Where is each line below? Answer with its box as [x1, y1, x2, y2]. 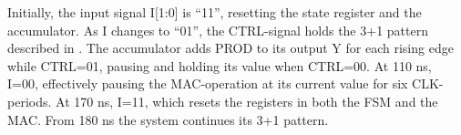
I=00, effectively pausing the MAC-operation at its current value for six [7, 74, 408, 93]
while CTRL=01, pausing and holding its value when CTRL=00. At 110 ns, [7, 56, 432, 75]
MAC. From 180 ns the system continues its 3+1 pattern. [7, 109, 329, 129]
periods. [7, 91, 52, 110]
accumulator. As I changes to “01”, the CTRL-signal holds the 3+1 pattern [7, 20, 428, 39]
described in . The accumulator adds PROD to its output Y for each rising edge [7, 38, 454, 57]
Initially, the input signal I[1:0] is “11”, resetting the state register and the [7, 3, 422, 21]
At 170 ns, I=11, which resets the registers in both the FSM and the [56, 91, 438, 110]
